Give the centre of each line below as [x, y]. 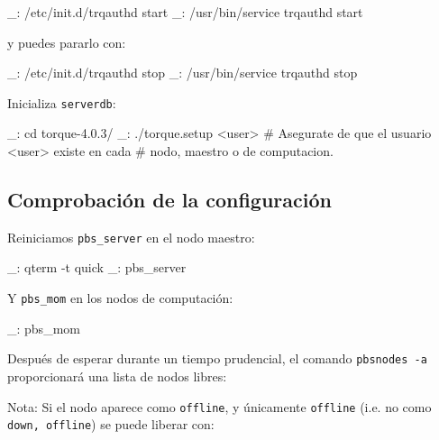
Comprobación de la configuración [169, 200]
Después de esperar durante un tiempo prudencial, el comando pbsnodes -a [217, 358]
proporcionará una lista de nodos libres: [117, 376]
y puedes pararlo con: [67, 42]
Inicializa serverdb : [62, 102]
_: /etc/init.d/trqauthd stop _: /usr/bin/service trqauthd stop [183, 73]
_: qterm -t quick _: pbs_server [97, 267]
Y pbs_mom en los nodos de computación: [120, 298]
